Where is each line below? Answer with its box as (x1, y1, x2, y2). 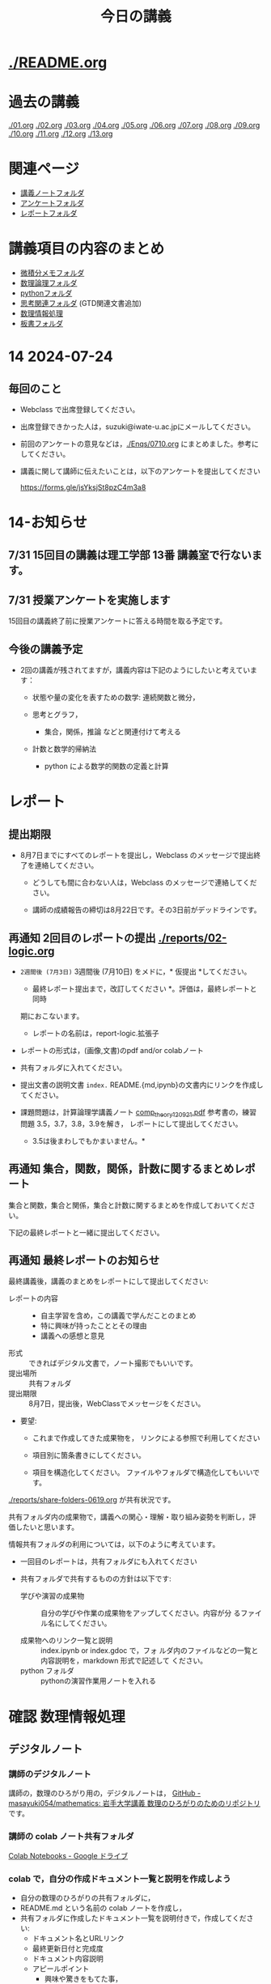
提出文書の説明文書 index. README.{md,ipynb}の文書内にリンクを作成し (19, 1080, 264, 1090)
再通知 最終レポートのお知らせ (8, 1254, 160, 1268)
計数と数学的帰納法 (32, 744, 97, 754)
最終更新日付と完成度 (32, 1944, 104, 1953)
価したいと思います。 (8, 1523, 79, 1532)
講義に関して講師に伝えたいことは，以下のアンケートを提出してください (19, 466, 260, 476)
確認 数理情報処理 (8, 1707, 125, 1726)
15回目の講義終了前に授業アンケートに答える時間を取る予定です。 (8, 616, 227, 626)
